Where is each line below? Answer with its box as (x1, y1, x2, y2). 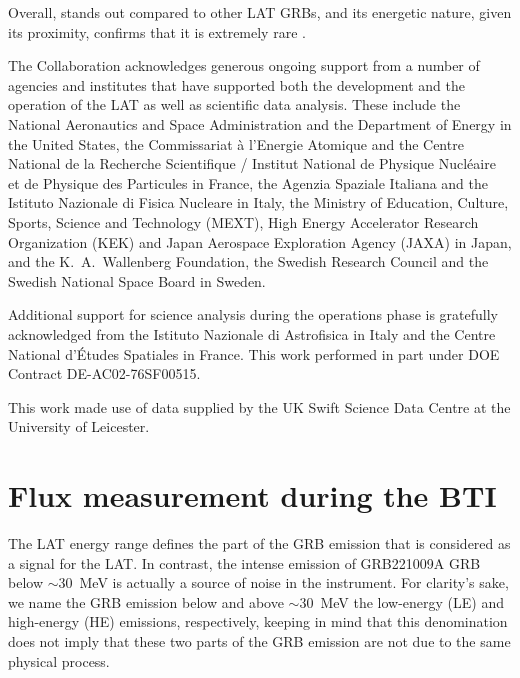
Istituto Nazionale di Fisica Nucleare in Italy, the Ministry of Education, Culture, (8, 192, 509, 213)
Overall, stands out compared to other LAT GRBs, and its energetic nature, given (8, 2, 512, 22)
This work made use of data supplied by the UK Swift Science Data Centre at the (8, 396, 511, 417)
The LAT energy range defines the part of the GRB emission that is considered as (8, 533, 511, 553)
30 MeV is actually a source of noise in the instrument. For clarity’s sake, (58, 572, 509, 593)
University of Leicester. (8, 416, 150, 437)
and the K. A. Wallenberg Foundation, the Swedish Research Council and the (8, 251, 489, 272)
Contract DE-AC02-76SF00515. (8, 363, 201, 384)
